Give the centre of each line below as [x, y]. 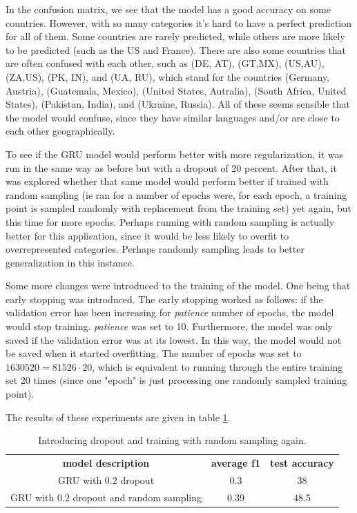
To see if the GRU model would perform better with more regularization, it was [175, 154]
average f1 [236, 463]
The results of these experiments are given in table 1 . [118, 417]
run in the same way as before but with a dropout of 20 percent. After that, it [171, 167]
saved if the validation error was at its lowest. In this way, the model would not [174, 339]
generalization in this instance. [70, 262]
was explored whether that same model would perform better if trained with [167, 181]
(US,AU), [305, 63]
